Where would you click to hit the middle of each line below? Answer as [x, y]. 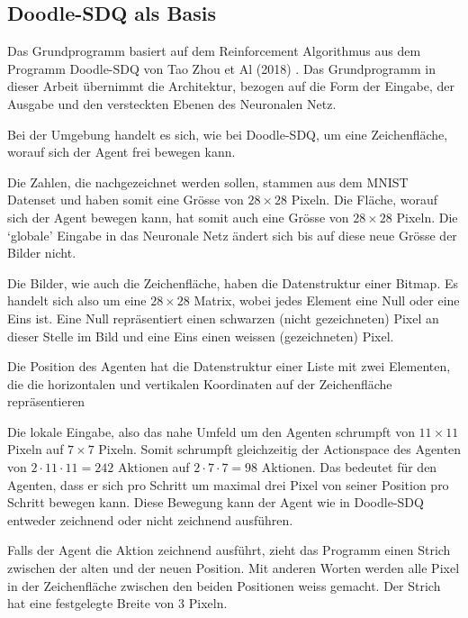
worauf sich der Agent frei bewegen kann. [121, 152]
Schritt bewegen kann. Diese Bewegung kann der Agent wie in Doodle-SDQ [216, 502]
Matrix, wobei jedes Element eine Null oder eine [327, 300]
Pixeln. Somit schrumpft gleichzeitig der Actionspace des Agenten [279, 449]
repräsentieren [46, 401]
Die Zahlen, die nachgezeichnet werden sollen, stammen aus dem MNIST [208, 182]
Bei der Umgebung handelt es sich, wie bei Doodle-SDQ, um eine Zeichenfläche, [228, 134]
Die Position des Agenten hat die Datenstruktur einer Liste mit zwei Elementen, [229, 366]
